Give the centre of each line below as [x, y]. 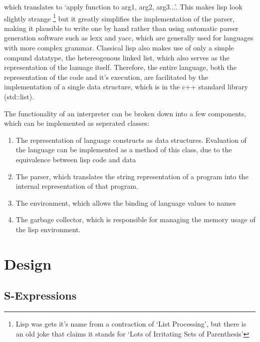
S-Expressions [40, 295]
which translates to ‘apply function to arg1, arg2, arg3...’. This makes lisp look [123, 6]
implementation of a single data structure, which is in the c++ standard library [126, 87]
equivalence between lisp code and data [76, 159]
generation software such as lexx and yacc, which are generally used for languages [129, 38]
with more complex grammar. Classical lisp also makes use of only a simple [119, 48]
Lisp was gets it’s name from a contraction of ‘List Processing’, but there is [131, 324]
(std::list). [19, 96]
